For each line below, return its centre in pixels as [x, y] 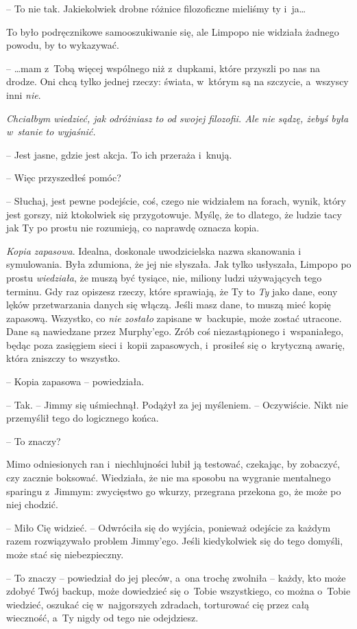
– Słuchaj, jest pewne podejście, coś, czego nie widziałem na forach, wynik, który [176, 200]
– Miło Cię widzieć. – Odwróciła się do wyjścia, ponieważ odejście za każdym [169, 527]
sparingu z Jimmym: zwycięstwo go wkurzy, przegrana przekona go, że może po [174, 491]
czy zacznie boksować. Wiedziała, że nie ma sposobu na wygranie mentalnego [169, 478]
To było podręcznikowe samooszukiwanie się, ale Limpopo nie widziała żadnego [173, 31]
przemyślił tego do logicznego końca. [83, 418]
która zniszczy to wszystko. [63, 358]
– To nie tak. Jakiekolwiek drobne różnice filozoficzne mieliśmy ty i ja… [156, 8]
